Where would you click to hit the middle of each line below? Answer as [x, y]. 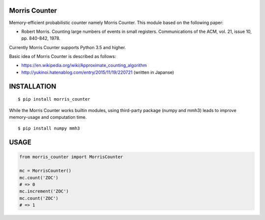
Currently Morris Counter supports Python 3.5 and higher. [67, 47]
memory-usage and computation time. [48, 117]
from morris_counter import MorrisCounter [71, 157]
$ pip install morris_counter [54, 99]
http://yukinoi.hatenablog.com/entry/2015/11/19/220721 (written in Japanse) [98, 72]
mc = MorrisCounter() [45, 171]
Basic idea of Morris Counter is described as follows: [63, 56]
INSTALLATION [33, 86]
